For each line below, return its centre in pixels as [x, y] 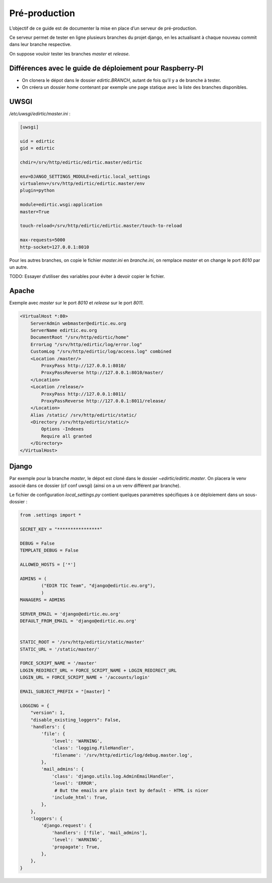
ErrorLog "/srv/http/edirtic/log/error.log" [86, 344]
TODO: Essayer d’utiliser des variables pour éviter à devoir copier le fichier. [87, 276]
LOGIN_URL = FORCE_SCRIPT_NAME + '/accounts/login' [85, 678]
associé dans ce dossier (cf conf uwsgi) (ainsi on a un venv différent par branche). [95, 485]
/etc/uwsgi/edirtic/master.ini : [40, 113]
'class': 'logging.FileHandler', [93, 748]
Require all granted [66, 436]
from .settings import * [51, 515]
